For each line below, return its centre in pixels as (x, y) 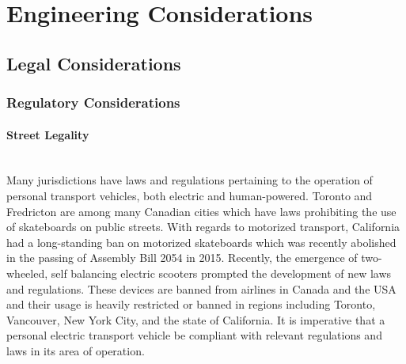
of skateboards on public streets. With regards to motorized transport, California (203, 227)
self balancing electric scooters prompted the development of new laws (221, 273)
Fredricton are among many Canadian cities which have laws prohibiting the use (201, 211)
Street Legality (48, 134)
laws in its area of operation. (76, 350)
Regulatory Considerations (93, 102)
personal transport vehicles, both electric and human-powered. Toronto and (190, 195)
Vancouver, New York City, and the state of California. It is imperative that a (196, 319)
